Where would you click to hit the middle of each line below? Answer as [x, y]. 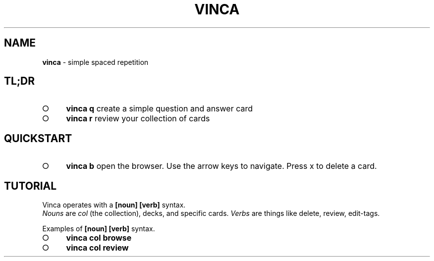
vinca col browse [99, 238]
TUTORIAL [30, 186]
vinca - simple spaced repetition [95, 62]
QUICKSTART [38, 138]
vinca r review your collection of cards [138, 119]
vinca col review [97, 248]
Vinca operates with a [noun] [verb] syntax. [114, 205]
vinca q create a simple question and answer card [160, 109]
